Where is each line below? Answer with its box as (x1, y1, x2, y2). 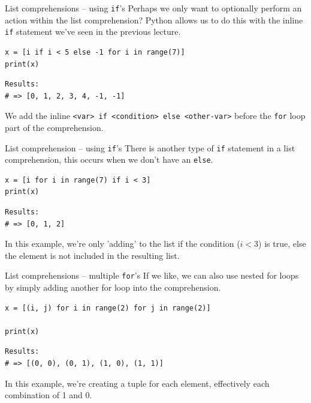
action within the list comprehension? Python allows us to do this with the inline (5, 13, 303, 26)
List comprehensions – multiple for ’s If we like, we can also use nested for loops (5, 269, 299, 282)
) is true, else (258, 237, 306, 250)
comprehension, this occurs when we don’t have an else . (5, 153, 213, 166)
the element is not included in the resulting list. (5, 249, 180, 261)
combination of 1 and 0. (5, 389, 92, 401)
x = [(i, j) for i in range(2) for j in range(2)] (5, 303, 211, 312)
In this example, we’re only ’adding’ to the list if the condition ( (5, 237, 240, 250)
